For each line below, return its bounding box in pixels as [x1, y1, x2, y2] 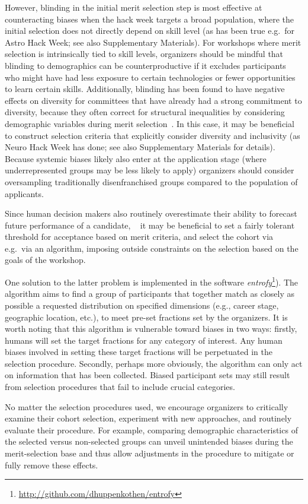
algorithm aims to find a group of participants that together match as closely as [5, 287, 294, 300]
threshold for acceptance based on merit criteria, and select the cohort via [5, 230, 274, 243]
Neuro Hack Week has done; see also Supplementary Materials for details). [5, 141, 275, 153]
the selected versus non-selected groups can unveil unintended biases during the [5, 435, 293, 448]
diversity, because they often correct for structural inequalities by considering [5, 106, 285, 118]
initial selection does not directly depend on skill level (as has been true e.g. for [5, 24, 294, 37]
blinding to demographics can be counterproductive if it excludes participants [5, 59, 286, 71]
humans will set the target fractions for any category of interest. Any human [5, 334, 283, 346]
